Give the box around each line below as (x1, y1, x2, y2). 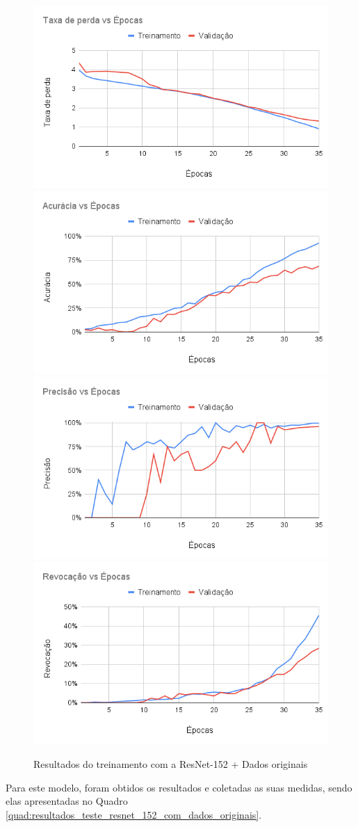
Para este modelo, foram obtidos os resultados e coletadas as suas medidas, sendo (6, 780, 352, 794)
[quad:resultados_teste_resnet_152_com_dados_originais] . (6, 807, 262, 821)
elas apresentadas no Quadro (6, 794, 128, 808)
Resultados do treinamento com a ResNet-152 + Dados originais (33, 757, 308, 771)
